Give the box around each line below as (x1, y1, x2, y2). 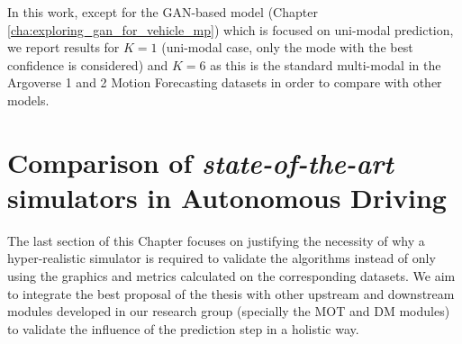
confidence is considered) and (7, 55, 168, 74)
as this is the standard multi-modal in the (210, 55, 441, 74)
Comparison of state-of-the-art (7, 143, 394, 181)
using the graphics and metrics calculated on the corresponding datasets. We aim (7, 267, 456, 285)
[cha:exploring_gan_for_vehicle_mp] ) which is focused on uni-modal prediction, (7, 20, 454, 39)
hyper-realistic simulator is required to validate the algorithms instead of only (7, 249, 436, 267)
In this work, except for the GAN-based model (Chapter (7, 3, 318, 21)
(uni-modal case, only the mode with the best (161, 38, 413, 57)
